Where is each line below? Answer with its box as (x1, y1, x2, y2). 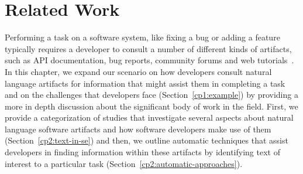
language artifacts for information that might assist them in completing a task (5, 77, 285, 89)
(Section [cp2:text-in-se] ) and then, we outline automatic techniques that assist (5, 134, 288, 146)
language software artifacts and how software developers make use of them (5, 122, 271, 135)
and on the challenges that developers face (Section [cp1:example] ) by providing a (5, 88, 298, 101)
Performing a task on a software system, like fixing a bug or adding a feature (5, 31, 280, 43)
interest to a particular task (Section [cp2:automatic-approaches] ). (5, 157, 243, 169)
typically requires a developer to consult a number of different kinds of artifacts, (5, 42, 292, 54)
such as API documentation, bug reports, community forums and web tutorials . (5, 54, 294, 66)
